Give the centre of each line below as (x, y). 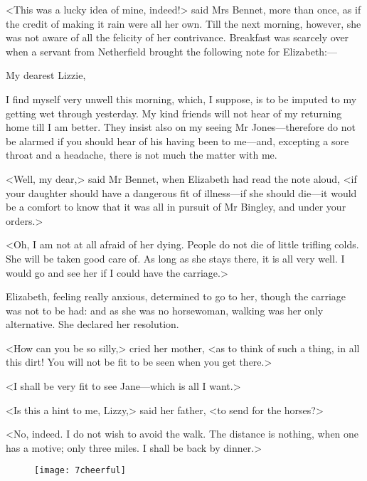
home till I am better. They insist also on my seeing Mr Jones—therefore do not (181, 127)
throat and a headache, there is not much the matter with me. (142, 155)
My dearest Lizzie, (46, 75)
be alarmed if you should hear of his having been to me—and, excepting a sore (177, 141)
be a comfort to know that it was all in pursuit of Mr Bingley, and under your (176, 207)
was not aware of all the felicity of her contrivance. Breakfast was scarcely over (177, 37)
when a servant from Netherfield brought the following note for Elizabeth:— (172, 51)
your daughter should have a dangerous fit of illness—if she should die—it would (181, 192)
